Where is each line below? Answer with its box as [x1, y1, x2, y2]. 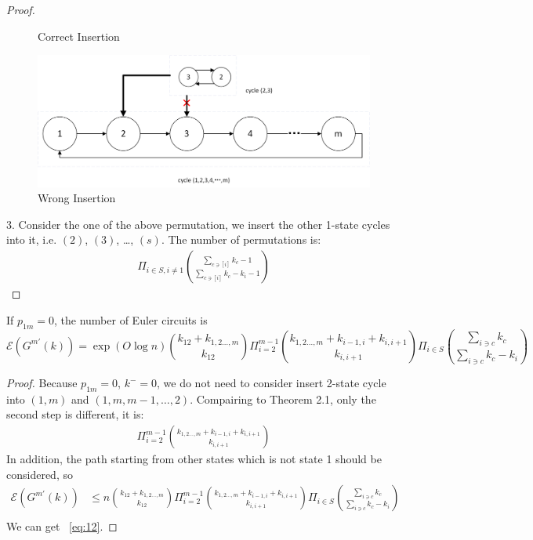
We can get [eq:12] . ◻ [6, 518, 118, 535]
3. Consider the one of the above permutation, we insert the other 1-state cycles [6, 216, 390, 232]
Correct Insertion [38, 27, 120, 44]
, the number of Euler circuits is [54, 311, 208, 328]
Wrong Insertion [38, 190, 116, 206]
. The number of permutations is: [161, 231, 321, 248]
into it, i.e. [6, 231, 57, 248]
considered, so [6, 466, 73, 482]
